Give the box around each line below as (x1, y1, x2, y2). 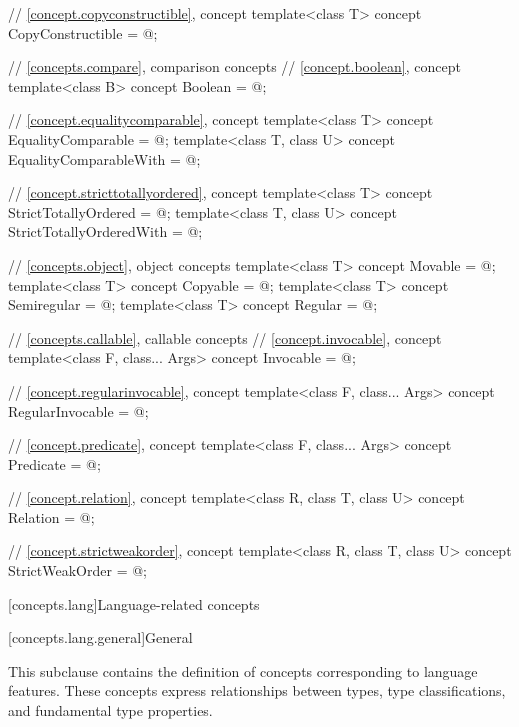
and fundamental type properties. (8, 700, 213, 721)
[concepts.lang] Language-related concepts (8, 593, 260, 614)
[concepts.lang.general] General (8, 627, 193, 648)
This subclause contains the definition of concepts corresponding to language (8, 660, 478, 681)
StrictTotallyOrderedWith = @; (8, 221, 203, 242)
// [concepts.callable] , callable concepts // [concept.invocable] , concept (8, 327, 442, 348)
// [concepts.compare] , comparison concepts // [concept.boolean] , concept (8, 56, 461, 77)
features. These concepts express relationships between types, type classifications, (8, 680, 506, 701)
